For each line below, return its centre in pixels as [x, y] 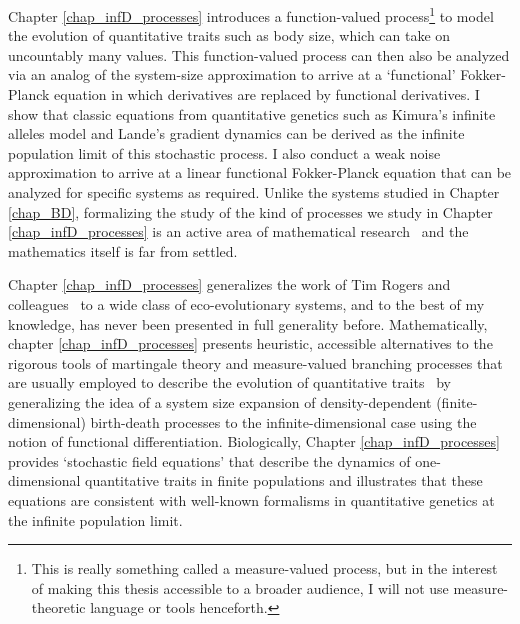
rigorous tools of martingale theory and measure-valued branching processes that [255, 362]
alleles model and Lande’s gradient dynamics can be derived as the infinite [236, 133]
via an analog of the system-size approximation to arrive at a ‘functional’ [232, 74]
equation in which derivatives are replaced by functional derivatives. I [267, 94]
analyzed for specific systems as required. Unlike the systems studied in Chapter [254, 192]
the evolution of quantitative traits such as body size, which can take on [229, 35]
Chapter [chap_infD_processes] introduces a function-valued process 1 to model [251, 14]
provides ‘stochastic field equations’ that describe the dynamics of [209, 460]
